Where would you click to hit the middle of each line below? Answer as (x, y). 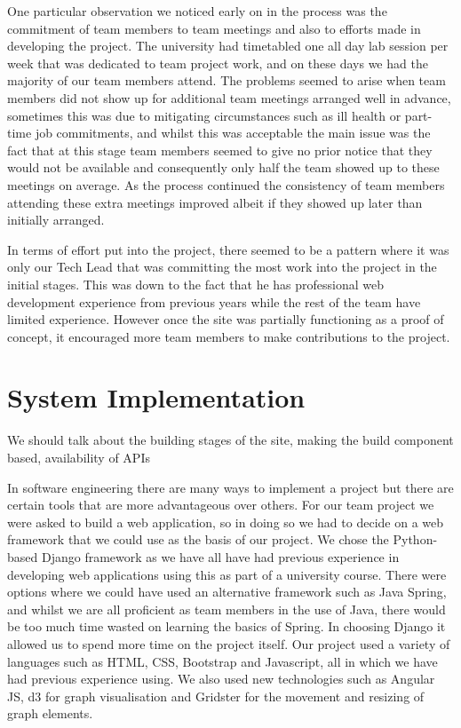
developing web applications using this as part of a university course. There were (227, 574)
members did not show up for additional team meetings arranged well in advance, (229, 97)
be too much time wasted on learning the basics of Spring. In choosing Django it (227, 626)
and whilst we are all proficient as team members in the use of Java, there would (227, 609)
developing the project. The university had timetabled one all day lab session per (228, 46)
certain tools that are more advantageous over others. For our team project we (221, 505)
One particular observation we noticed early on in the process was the (197, 11)
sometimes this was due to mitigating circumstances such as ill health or (204, 115)
